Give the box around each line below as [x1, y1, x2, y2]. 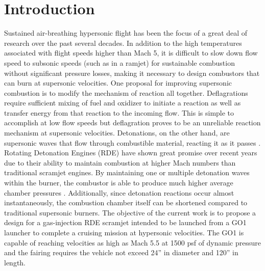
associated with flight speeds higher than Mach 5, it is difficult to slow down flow [4, 47, 258, 58]
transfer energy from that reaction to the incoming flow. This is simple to [4, 107, 234, 118]
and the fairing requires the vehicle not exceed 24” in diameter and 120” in [4, 247, 238, 258]
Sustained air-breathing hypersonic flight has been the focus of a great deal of [4, 28, 248, 38]
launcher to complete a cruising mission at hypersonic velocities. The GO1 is [4, 227, 244, 237]
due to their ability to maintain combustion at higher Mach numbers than [4, 157, 236, 168]
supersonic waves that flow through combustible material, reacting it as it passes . [4, 137, 261, 148]
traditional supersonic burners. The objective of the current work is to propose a [4, 207, 256, 218]
